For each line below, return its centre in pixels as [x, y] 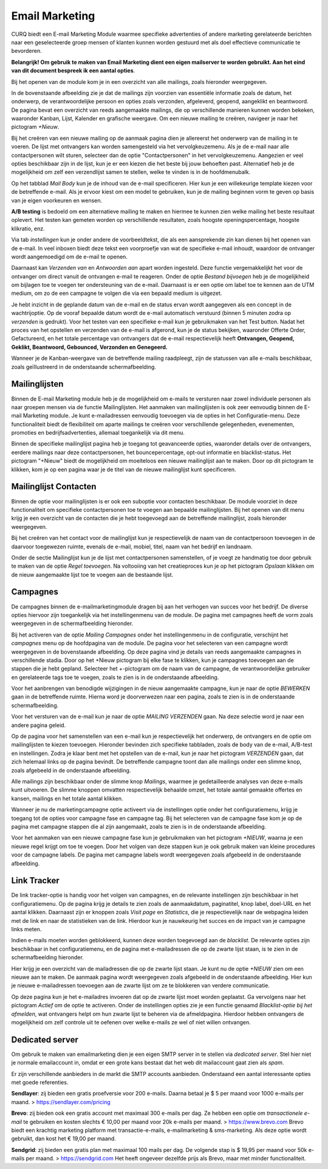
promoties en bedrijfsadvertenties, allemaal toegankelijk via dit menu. [98, 433]
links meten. [26, 929]
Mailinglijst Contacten [54, 487]
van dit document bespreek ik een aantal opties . [73, 71]
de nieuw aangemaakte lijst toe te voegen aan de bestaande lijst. [92, 574]
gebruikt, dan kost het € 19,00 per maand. [64, 1139]
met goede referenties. [40, 1082]
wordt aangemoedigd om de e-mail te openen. [69, 257]
